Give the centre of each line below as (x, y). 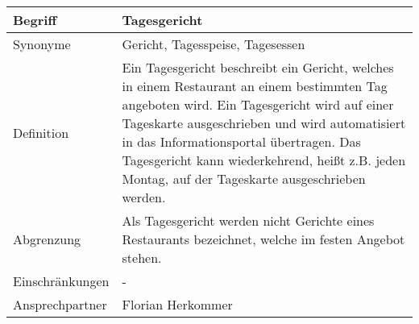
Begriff (35, 20)
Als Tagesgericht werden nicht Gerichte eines (248, 220)
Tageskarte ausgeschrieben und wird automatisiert (264, 123)
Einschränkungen (61, 281)
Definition (41, 132)
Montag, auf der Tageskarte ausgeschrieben (244, 179)
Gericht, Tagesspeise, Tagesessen (214, 44)
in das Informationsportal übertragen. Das (241, 141)
